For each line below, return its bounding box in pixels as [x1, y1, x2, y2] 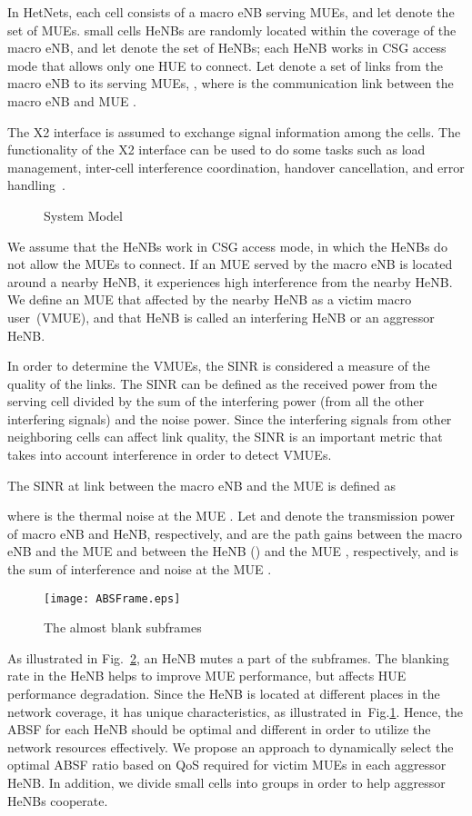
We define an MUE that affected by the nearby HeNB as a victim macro [7, 290, 412, 309]
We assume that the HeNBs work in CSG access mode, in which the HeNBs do [7, 236, 447, 255]
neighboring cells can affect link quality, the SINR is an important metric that [7, 427, 443, 446]
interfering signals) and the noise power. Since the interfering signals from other [7, 409, 452, 428]
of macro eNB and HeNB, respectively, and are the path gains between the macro [7, 523, 462, 542]
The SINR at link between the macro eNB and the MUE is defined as [7, 475, 396, 494]
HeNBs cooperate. [7, 791, 108, 810]
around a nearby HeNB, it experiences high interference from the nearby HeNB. [7, 272, 453, 291]
